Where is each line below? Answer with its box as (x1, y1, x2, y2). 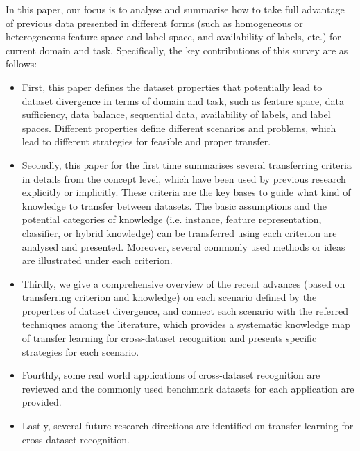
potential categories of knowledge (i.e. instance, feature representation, (22, 212, 322, 227)
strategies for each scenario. (22, 344, 139, 359)
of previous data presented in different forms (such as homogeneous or (6, 15, 303, 30)
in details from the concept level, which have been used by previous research (22, 171, 346, 186)
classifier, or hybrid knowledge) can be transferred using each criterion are (22, 225, 337, 240)
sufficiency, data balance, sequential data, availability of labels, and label (22, 107, 331, 122)
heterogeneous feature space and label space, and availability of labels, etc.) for (6, 29, 341, 44)
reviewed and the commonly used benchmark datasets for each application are (22, 381, 354, 395)
